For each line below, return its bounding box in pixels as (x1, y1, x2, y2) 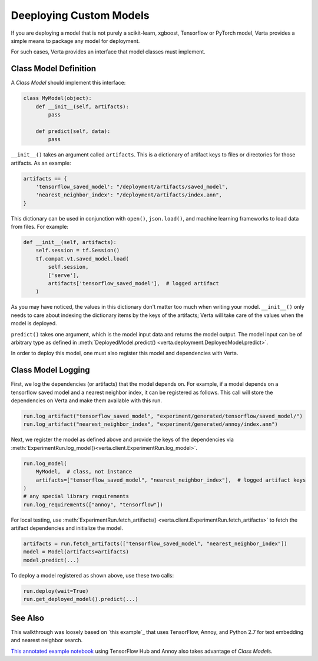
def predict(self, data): (35, 128, 111, 135)
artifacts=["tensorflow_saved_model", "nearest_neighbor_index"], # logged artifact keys (35, 476, 306, 483)
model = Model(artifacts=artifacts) (23, 549, 130, 555)
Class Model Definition (11, 64, 97, 74)
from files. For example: (11, 223, 69, 231)
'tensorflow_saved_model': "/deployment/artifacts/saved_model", (35, 183, 228, 190)
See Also (11, 613, 44, 623)
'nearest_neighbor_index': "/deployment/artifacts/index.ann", (35, 192, 223, 198)
